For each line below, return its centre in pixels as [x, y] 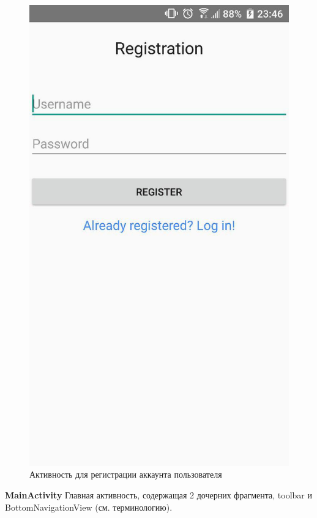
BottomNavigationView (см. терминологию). [89, 507]
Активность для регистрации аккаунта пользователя [126, 474]
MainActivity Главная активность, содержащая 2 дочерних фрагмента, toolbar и [158, 494]
